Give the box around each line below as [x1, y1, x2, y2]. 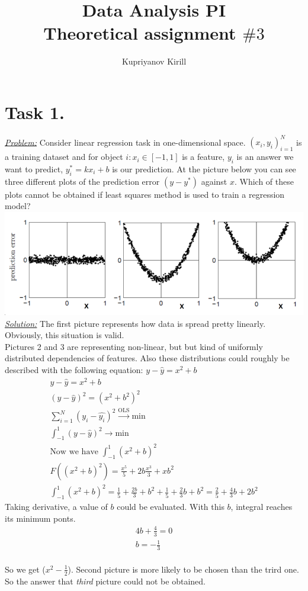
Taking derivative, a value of [5, 500, 108, 513]
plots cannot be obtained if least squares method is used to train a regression [5, 188, 285, 200]
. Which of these [234, 175, 294, 187]
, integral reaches [230, 500, 293, 513]
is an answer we [236, 150, 294, 163]
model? [5, 200, 31, 212]
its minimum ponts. [5, 512, 76, 524]
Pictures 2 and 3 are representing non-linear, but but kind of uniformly [5, 340, 263, 352]
